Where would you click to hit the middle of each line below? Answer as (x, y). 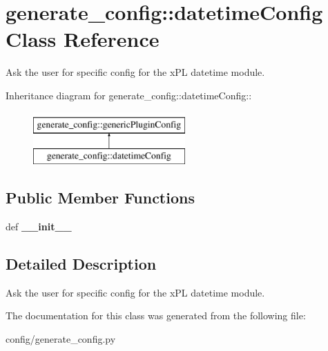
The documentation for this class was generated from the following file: (156, 315)
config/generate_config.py (61, 338)
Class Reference (83, 39)
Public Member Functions (100, 198)
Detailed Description (81, 263)
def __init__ (39, 226)
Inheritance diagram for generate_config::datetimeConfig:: (129, 95)
